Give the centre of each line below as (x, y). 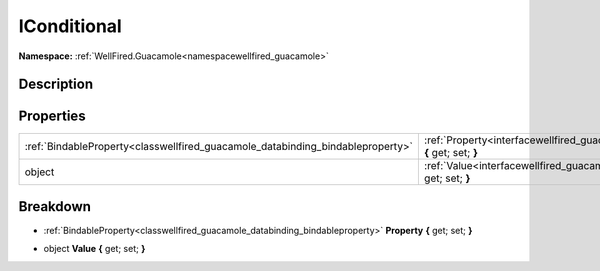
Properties (52, 116)
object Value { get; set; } (94, 249)
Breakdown (55, 206)
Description (56, 84)
